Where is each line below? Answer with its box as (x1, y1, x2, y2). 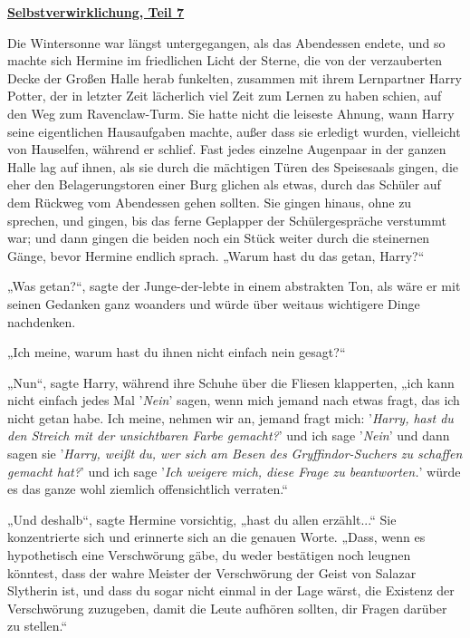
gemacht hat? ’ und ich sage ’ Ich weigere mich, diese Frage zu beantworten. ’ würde (7, 461, 461, 480)
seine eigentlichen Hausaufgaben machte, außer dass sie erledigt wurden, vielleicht (7, 121, 461, 140)
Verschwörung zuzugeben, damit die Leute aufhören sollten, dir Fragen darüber (7, 598, 447, 617)
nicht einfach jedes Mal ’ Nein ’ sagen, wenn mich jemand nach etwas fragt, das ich (7, 391, 460, 410)
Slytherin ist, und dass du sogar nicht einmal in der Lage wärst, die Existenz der (7, 581, 455, 600)
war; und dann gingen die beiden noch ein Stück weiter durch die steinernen (7, 228, 430, 247)
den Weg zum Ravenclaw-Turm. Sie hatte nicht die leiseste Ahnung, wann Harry (7, 103, 455, 122)
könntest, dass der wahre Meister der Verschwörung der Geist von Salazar (7, 563, 417, 582)
